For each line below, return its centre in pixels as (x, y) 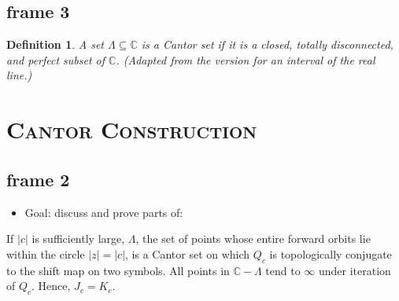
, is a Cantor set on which (188, 253)
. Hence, (51, 286)
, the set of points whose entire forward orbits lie (253, 239)
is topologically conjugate (331, 253)
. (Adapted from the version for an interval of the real (246, 59)
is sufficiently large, (78, 239)
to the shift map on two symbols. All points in (118, 270)
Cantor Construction (132, 129)
